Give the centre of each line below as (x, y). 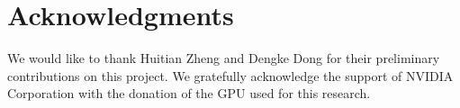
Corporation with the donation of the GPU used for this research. (189, 93)
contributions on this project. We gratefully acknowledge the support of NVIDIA (230, 75)
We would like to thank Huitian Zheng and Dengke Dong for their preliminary (224, 58)
